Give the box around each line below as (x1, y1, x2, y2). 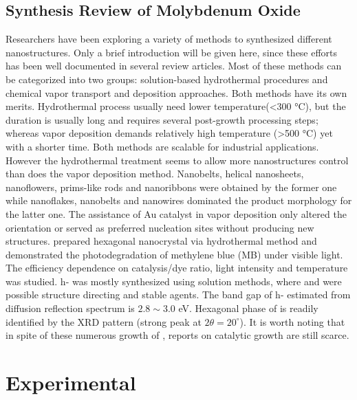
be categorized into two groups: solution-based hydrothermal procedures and (6, 71, 328, 86)
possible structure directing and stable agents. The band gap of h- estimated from (6, 287, 351, 302)
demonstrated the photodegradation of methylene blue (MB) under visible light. (6, 247, 343, 261)
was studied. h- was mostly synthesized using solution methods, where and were (6, 274, 342, 288)
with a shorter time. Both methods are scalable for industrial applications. (6, 139, 319, 153)
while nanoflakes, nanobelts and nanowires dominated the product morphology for (6, 193, 352, 208)
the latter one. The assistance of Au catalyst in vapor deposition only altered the (6, 206, 347, 221)
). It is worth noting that (239, 314, 345, 329)
